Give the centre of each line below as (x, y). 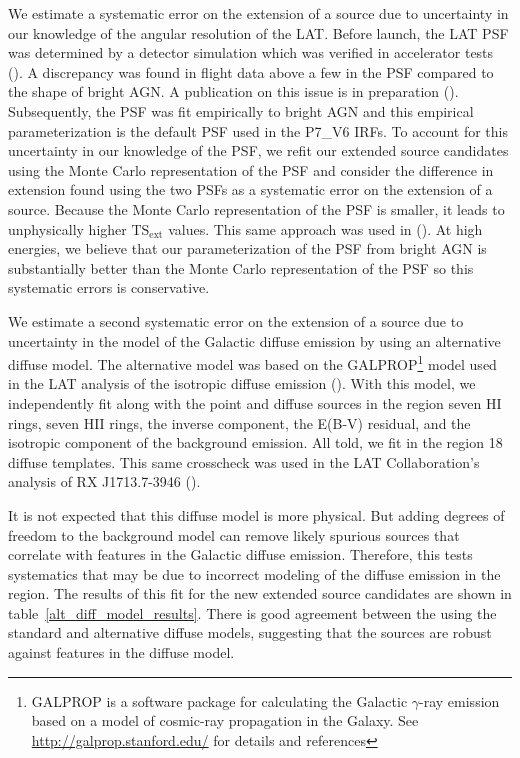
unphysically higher (67, 228)
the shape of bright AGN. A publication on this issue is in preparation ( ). (233, 91)
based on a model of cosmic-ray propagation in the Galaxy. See (225, 720)
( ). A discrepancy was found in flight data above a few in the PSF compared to (251, 71)
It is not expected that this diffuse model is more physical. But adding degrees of (256, 514)
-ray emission (459, 700)
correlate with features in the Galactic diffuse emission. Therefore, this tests (240, 554)
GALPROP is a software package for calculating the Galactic (219, 700)
